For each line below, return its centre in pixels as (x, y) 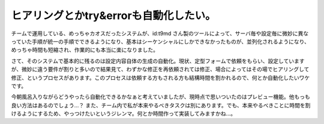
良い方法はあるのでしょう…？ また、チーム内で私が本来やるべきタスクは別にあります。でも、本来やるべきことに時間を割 (161, 105)
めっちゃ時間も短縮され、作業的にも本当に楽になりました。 (85, 50)
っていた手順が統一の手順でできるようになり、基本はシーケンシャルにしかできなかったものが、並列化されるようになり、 (160, 41)
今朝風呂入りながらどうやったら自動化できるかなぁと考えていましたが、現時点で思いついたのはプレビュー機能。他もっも (160, 97)
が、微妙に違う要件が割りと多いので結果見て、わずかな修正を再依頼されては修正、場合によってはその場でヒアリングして (160, 69)
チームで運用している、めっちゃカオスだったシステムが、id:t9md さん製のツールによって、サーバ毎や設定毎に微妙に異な (160, 33)
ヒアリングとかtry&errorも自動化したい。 (113, 15)
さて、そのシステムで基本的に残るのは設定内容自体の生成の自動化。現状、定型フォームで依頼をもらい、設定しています (158, 61)
